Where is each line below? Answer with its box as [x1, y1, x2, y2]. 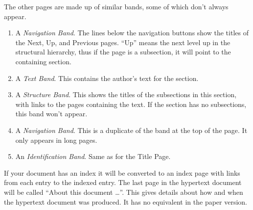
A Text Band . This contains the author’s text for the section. [15, 73, 199, 83]
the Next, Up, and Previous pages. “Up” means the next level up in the [15, 37, 230, 47]
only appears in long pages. [15, 134, 97, 145]
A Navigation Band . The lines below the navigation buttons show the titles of [15, 27, 249, 38]
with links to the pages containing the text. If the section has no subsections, [15, 99, 247, 109]
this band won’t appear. [15, 108, 88, 119]
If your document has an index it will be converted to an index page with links [4, 167, 240, 178]
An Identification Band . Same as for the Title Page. [15, 151, 171, 161]
